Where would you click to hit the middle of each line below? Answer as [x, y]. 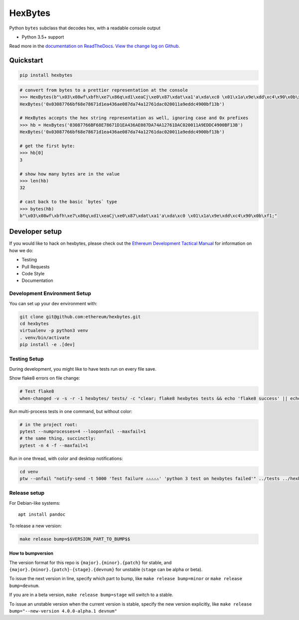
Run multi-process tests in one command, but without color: [71, 411]
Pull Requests [36, 266]
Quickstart [26, 61]
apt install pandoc [42, 515]
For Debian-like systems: [35, 503]
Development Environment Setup [50, 293]
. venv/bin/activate [45, 337]
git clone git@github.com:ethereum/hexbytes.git [80, 316]
